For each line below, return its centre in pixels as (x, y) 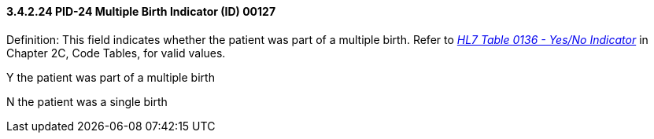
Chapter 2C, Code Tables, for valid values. (116, 53)
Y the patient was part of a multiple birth (111, 77)
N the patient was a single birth (87, 101)
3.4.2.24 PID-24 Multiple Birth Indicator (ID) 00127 (141, 11)
